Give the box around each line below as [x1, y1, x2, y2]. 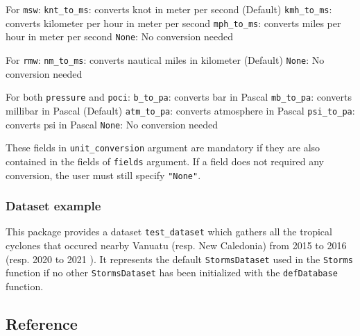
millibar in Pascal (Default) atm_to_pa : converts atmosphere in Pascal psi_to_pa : [6, 103, 355, 117]
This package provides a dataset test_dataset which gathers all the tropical [6, 224, 332, 239]
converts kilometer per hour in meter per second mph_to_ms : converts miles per [6, 15, 341, 30]
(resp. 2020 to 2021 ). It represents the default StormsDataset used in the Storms [6, 251, 353, 266]
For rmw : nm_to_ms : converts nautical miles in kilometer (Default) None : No [6, 52, 325, 67]
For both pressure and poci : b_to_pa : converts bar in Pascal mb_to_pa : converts [6, 90, 352, 104]
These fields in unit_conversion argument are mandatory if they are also [6, 140, 320, 155]
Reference [6, 312, 78, 334]
